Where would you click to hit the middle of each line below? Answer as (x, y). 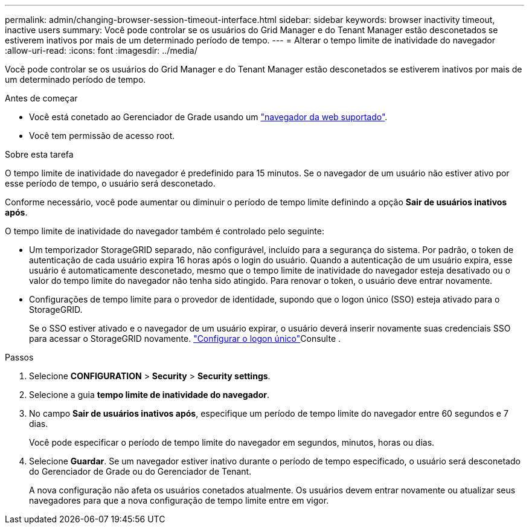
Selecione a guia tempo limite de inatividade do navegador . (149, 395)
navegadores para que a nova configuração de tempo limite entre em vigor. (179, 500)
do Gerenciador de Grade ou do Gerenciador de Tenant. (140, 471)
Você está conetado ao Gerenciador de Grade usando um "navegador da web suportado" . (208, 117)
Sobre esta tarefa (39, 154)
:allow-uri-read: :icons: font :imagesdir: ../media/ (101, 50)
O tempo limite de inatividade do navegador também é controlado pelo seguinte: (165, 231)
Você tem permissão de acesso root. (102, 136)
